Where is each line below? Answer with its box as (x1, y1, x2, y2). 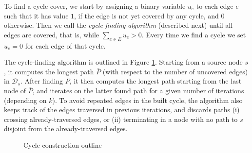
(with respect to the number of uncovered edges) (102, 66, 248, 76)
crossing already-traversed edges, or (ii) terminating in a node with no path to (4, 114, 238, 124)
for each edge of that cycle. (25, 40, 106, 51)
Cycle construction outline (23, 139, 102, 150)
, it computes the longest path (4, 66, 94, 76)
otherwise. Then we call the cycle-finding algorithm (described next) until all (4, 20, 233, 30)
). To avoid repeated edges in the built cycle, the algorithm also (52, 95, 243, 105)
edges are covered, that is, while (4, 29, 99, 39)
